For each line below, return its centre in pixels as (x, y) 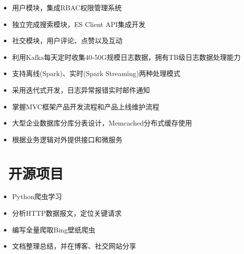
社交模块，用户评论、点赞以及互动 (67, 40)
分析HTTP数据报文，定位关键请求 (67, 213)
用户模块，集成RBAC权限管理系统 (67, 7)
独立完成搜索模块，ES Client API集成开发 (79, 24)
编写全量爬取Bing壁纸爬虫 (54, 229)
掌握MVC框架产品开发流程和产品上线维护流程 (86, 106)
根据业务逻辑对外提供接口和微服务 (67, 139)
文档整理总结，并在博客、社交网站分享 (74, 246)
